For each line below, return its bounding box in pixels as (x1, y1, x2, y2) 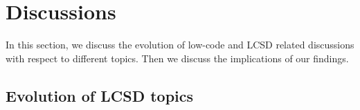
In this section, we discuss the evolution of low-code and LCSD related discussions (6, 37, 354, 52)
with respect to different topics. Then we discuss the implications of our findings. (6, 51, 349, 65)
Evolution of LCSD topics (6, 84, 194, 106)
